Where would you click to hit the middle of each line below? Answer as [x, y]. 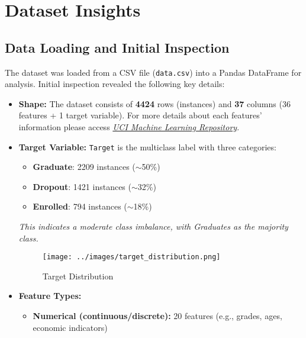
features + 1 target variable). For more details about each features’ [140, 115]
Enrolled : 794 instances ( [80, 206]
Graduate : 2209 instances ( [84, 167]
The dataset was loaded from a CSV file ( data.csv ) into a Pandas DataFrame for [153, 72]
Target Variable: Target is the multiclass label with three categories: [147, 147]
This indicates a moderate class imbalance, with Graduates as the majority [153, 226]
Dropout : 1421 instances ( [82, 186]
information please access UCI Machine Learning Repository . [129, 127]
